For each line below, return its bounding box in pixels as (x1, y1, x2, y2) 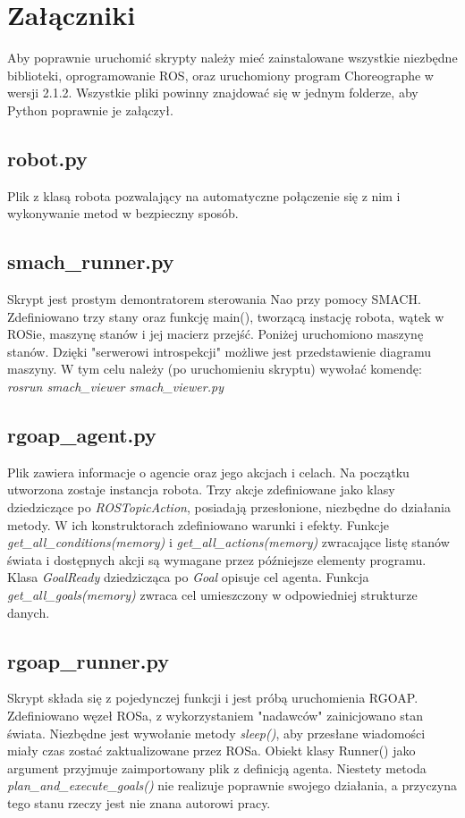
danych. (7, 603, 50, 621)
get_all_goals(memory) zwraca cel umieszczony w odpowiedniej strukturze (7, 586, 418, 604)
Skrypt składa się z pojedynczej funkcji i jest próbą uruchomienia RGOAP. (7, 688, 418, 707)
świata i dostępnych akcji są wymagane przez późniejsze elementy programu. (7, 550, 427, 569)
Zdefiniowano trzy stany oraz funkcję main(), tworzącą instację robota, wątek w (7, 307, 444, 325)
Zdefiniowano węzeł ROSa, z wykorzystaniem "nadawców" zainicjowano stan (7, 706, 424, 724)
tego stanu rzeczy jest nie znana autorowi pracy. (7, 793, 271, 812)
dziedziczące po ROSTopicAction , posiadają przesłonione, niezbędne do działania (7, 498, 451, 517)
